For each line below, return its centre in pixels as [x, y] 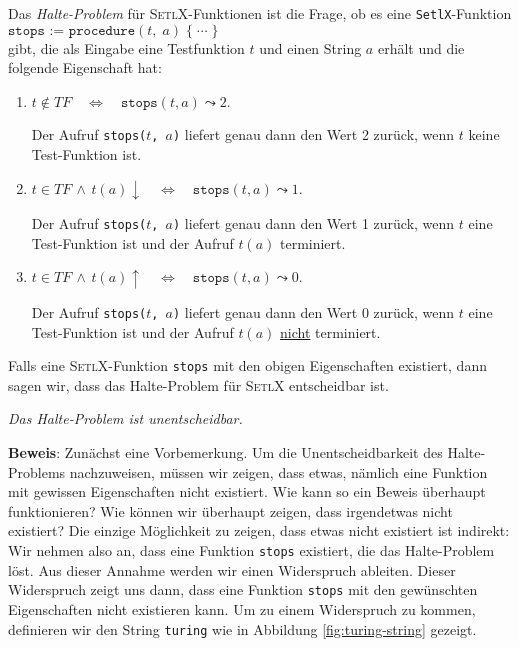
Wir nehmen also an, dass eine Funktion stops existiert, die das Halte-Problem [251, 550]
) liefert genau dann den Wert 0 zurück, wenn [314, 311]
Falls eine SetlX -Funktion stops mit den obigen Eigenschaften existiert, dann [247, 365]
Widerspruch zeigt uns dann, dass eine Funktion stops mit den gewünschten [243, 589]
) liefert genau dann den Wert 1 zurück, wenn [314, 223]
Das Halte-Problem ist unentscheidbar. [125, 418]
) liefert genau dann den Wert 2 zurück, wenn [314, 134]
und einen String [310, 47]
